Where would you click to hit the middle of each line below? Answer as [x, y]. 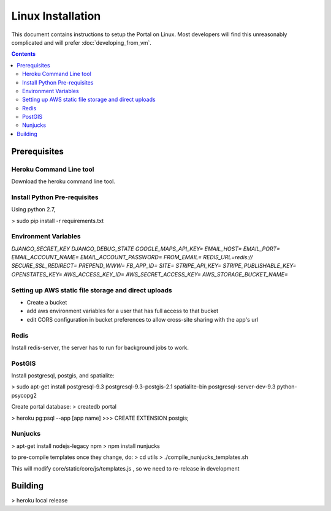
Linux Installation [56, 16]
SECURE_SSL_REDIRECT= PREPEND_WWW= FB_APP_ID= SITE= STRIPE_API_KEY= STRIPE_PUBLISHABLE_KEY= [154, 266]
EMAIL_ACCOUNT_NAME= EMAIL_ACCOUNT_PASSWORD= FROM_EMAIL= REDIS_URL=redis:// [132, 257]
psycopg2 [24, 395]
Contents [24, 54]
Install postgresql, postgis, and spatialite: [63, 376]
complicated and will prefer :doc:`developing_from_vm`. [81, 42]
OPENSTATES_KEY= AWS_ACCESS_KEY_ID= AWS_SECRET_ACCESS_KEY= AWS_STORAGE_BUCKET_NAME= [150, 274]
